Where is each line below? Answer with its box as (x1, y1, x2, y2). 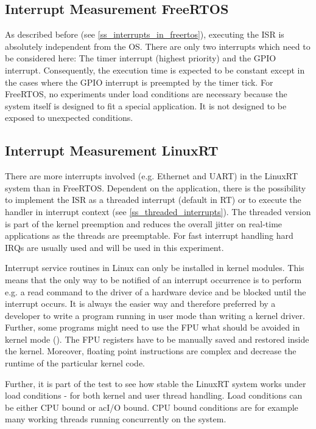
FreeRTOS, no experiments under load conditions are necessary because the (5, 88, 287, 100)
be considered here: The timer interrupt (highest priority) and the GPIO (5, 52, 276, 64)
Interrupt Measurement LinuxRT (5, 141, 219, 160)
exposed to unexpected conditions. (5, 111, 133, 124)
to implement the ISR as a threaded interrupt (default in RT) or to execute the (5, 193, 301, 206)
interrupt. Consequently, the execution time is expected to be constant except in (5, 63, 305, 76)
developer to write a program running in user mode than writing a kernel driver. (5, 309, 305, 321)
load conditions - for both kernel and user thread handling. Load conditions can (5, 389, 303, 402)
